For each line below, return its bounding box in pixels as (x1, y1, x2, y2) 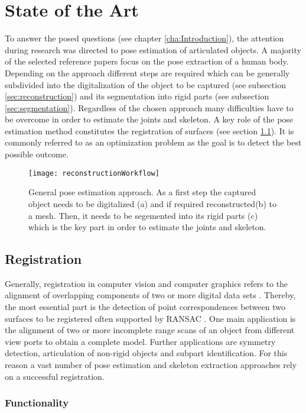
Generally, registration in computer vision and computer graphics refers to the (5, 277, 288, 289)
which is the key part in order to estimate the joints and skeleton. (28, 221, 266, 233)
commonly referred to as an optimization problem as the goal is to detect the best (5, 136, 302, 149)
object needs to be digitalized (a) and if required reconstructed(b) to (28, 197, 276, 209)
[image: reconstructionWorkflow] (28, 169, 159, 178)
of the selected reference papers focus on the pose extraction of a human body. (5, 55, 289, 67)
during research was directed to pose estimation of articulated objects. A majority (5, 43, 301, 56)
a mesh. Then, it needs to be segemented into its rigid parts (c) (28, 209, 258, 221)
